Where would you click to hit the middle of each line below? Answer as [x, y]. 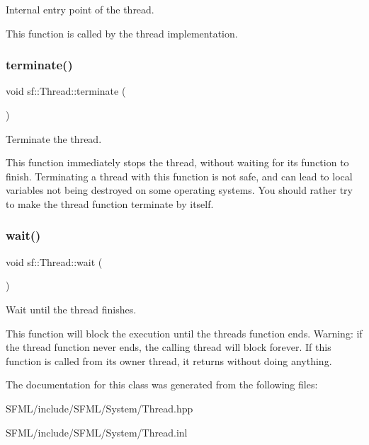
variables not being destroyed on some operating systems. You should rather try [179, 190]
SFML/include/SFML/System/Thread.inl [97, 432]
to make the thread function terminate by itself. [110, 203]
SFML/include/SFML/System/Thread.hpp [100, 408]
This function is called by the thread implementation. [122, 33]
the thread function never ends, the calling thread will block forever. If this [169, 347]
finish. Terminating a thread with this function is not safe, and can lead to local [179, 176]
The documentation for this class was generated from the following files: [162, 385]
